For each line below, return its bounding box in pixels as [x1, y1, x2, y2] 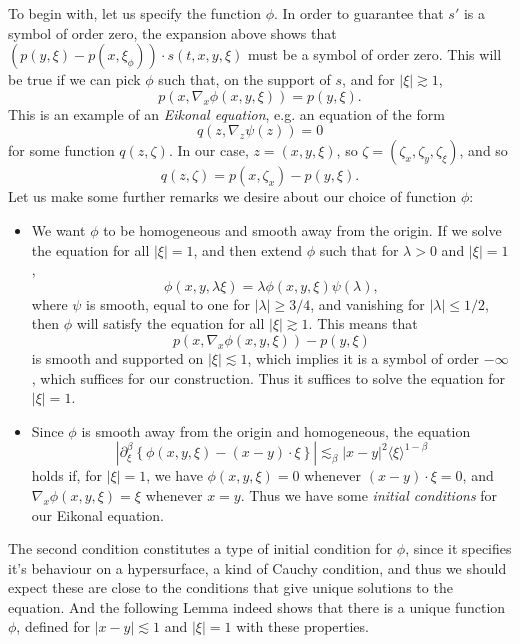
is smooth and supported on [31, 347, 204, 368]
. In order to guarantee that [273, 3, 444, 23]
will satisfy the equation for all [76, 313, 265, 334]
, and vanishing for [310, 293, 425, 314]
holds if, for [31, 465, 102, 486]
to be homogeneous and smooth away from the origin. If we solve [103, 219, 502, 240]
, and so [459, 140, 508, 161]
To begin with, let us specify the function [8, 3, 261, 23]
